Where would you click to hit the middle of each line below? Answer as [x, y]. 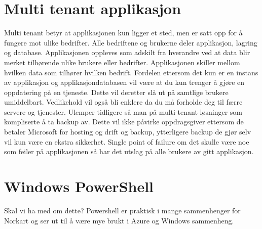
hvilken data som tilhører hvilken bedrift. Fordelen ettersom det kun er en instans [131, 72]
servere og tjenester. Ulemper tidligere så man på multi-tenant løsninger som [123, 111]
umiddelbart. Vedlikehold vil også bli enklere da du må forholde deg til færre [123, 102]
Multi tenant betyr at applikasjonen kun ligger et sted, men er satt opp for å [123, 33]
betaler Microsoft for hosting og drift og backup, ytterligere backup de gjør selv [128, 132]
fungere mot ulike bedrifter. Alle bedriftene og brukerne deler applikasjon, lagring [131, 42]
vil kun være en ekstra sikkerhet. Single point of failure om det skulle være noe [127, 141]
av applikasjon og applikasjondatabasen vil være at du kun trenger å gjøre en [124, 82]
